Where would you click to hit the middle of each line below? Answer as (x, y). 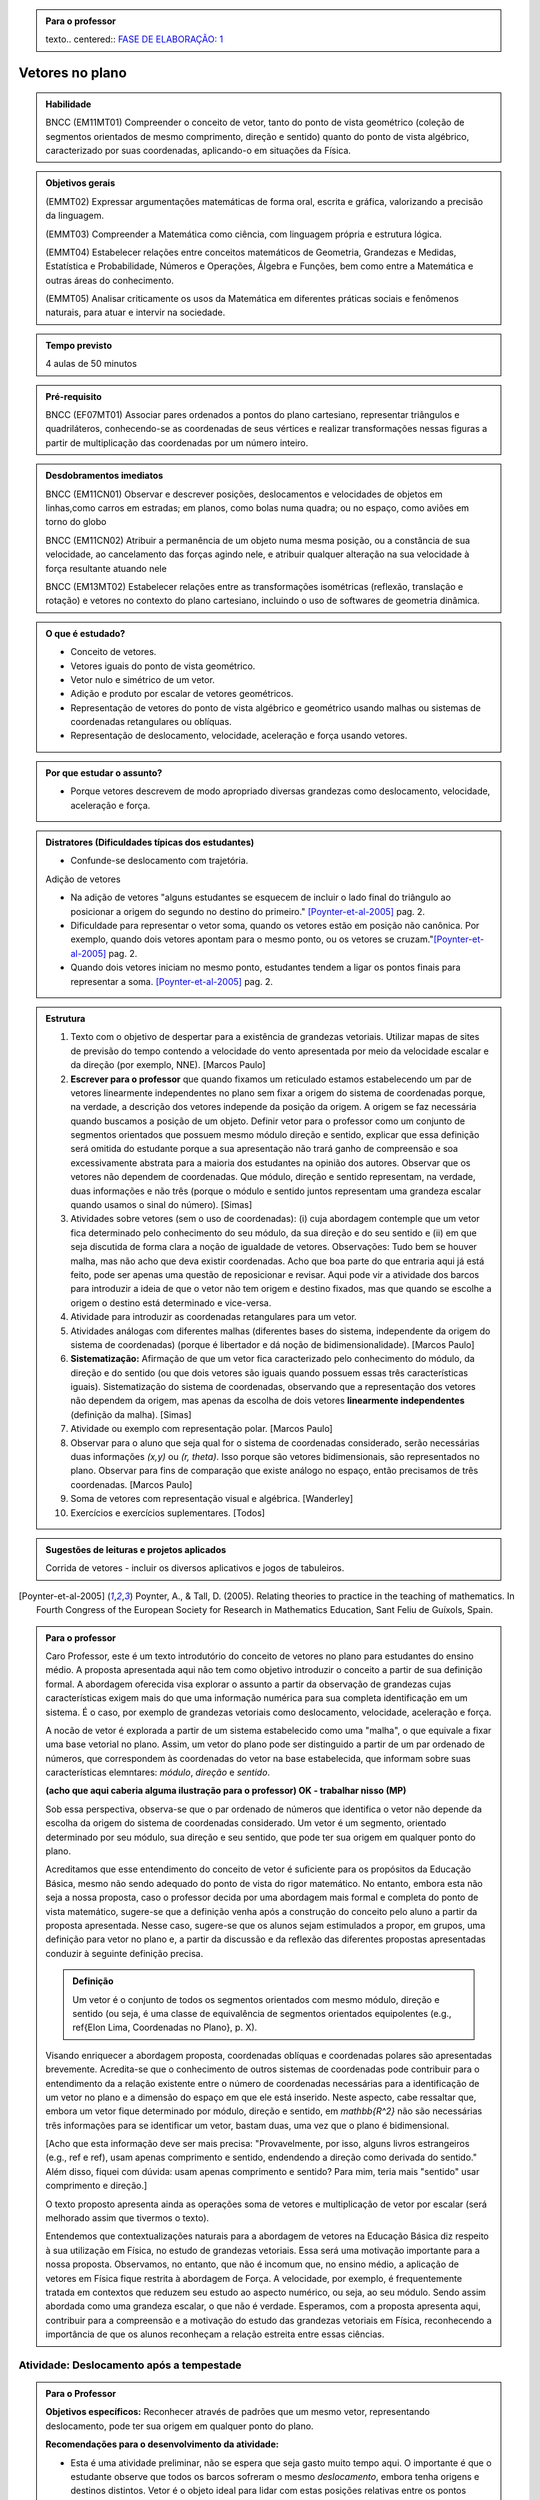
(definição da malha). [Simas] (131, 1414)
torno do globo (76, 522)
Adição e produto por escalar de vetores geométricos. (182, 694)
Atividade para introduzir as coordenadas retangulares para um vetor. (213, 1317)
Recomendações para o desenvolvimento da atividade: (162, 2444)
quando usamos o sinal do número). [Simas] (161, 1205)
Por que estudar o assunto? (104, 772)
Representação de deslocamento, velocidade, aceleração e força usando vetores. (239, 736)
